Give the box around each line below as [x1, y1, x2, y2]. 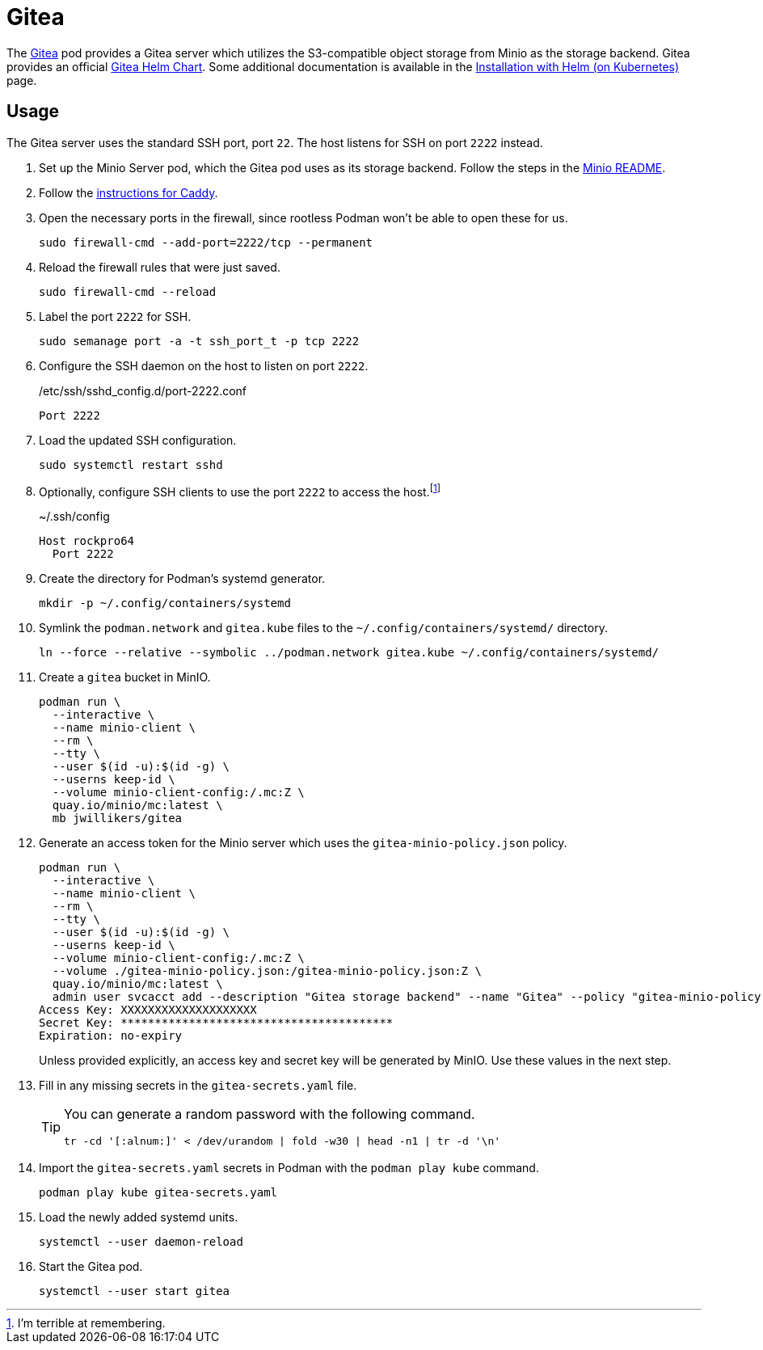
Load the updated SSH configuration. [39, 432, 237, 447]
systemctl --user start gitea [39, 1285, 230, 1298]
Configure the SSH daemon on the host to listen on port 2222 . [39, 358, 369, 373]
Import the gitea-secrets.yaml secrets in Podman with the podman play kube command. [39, 1161, 539, 1175]
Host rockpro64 [39, 534, 135, 548]
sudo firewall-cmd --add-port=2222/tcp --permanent [39, 235, 373, 249]
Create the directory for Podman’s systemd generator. [39, 572, 326, 586]
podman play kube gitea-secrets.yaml [39, 1186, 278, 1200]
